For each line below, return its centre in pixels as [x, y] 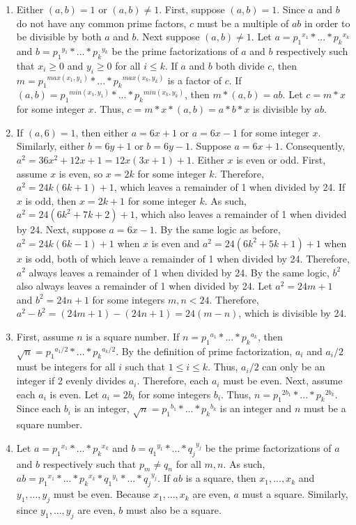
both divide [240, 65]
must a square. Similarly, [295, 494]
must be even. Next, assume [283, 381]
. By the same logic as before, [217, 229]
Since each [39, 408]
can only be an [294, 367]
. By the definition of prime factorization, [204, 351]
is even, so [81, 173]
